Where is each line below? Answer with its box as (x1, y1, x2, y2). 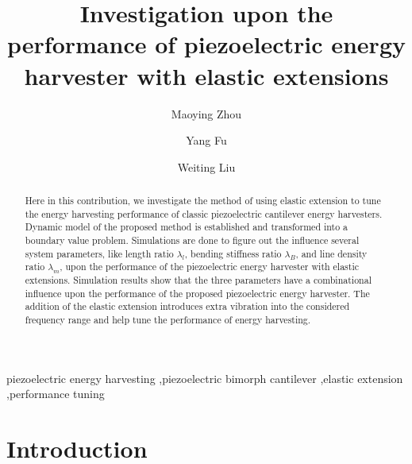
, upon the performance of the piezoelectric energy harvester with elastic (60, 260, 360, 273)
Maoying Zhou (171, 105, 242, 122)
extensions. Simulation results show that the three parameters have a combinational (25, 273, 372, 287)
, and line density (295, 246, 368, 260)
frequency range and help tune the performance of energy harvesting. (25, 312, 311, 326)
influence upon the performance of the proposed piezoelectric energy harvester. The (25, 286, 370, 300)
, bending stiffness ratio (184, 246, 282, 260)
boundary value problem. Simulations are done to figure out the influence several (25, 234, 360, 247)
